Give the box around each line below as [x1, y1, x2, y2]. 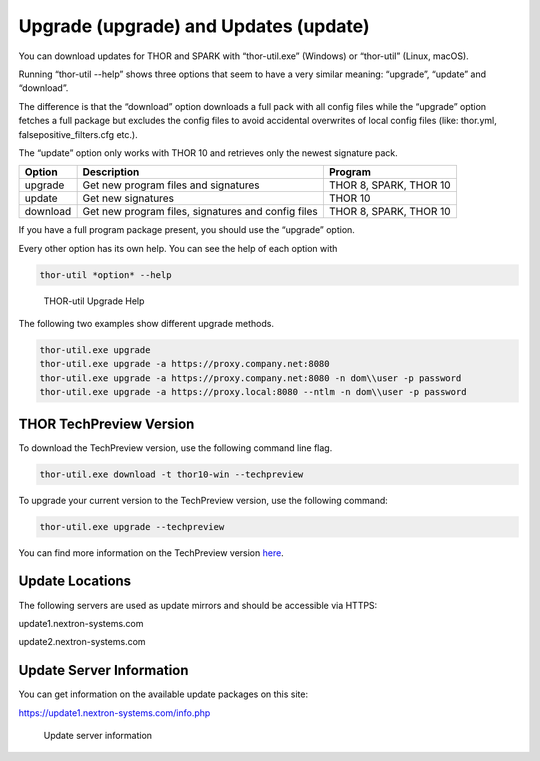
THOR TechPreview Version [18, 415, 195, 432]
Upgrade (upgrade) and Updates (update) [18, 15, 370, 37]
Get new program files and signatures [82, 178, 260, 192]
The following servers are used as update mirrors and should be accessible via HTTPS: [18, 599, 378, 611]
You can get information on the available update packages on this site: [18, 688, 309, 700]
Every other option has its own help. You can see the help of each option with [18, 242, 338, 254]
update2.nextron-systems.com [18, 636, 146, 648]
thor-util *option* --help [39, 269, 172, 280]
